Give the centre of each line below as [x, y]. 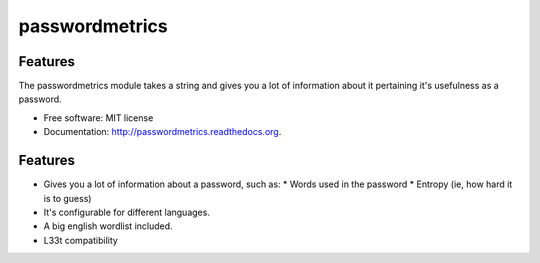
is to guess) [67, 198]
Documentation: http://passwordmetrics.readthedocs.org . [162, 132]
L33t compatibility [81, 240]
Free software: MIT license [98, 117]
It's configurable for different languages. [126, 212]
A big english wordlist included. [108, 226]
